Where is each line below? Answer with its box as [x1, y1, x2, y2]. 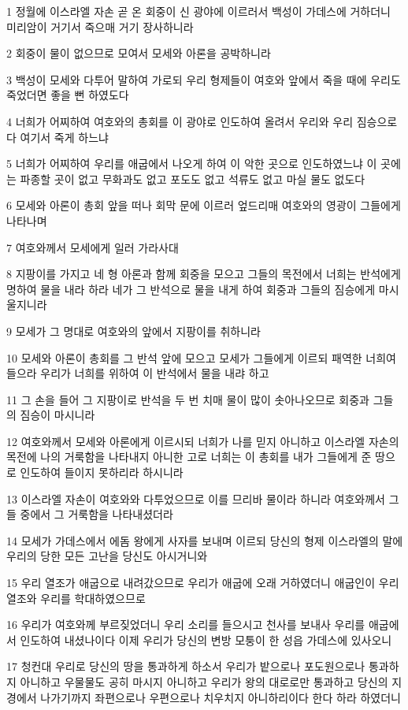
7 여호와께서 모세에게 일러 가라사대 [6, 239, 179, 255]
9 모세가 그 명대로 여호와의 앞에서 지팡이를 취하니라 [6, 322, 261, 339]
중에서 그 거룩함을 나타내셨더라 [20, 506, 173, 522]
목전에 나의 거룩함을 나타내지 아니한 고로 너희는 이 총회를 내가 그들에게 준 [6, 448, 372, 465]
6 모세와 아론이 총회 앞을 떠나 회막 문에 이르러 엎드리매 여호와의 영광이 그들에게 [6, 197, 401, 214]
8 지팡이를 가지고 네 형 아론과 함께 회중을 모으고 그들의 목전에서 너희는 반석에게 [6, 266, 401, 282]
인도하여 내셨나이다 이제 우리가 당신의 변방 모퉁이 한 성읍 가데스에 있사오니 [20, 631, 392, 648]
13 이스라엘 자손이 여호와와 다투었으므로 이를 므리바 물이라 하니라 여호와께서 [6, 490, 385, 507]
